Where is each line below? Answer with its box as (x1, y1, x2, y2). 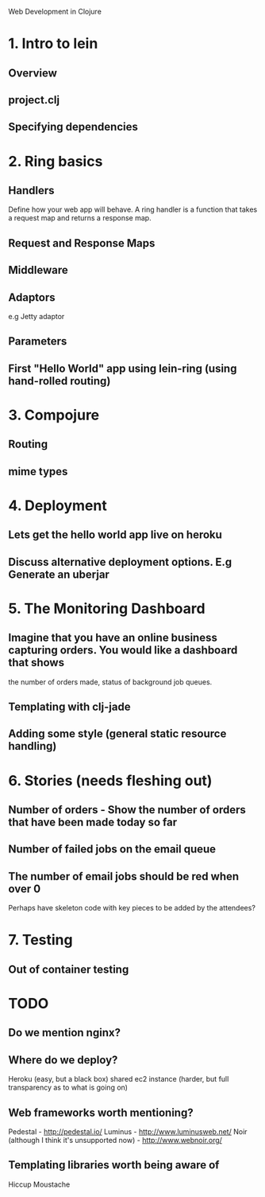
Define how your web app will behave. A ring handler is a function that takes (8, 205, 258, 214)
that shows (8, 656, 65, 669)
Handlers (8, 183, 55, 197)
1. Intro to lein (8, 35, 98, 53)
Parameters (8, 334, 67, 349)
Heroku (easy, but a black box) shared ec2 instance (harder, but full (8, 1074, 229, 1084)
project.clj (8, 93, 60, 107)
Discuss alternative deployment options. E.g (8, 555, 232, 568)
